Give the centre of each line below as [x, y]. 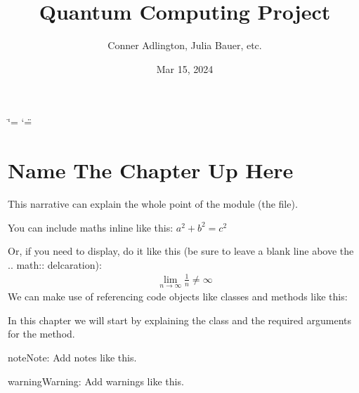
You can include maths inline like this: [91, 227]
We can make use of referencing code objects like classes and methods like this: [178, 297]
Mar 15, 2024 [185, 68]
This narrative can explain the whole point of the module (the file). [153, 204]
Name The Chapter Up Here [151, 170]
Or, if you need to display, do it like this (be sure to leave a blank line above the [181, 251]
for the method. [41, 334]
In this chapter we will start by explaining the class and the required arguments [180, 320]
